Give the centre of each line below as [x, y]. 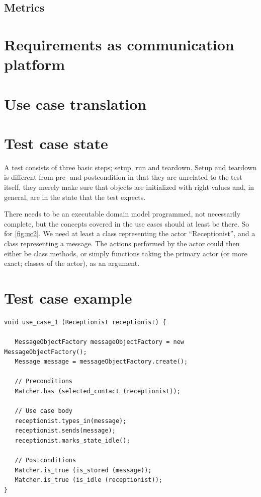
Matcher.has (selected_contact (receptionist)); [98, 392]
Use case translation [75, 103]
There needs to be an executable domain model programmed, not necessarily [122, 214]
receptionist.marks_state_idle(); [72, 441]
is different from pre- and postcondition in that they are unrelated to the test [123, 177]
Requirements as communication [119, 44]
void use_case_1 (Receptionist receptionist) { [85, 322]
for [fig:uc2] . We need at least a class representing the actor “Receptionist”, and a [130, 233]
